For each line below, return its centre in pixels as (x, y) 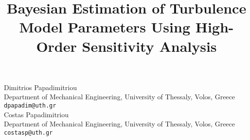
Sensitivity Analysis (149, 46)
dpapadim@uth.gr (30, 105)
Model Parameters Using (105, 27)
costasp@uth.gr (28, 132)
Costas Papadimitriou (36, 114)
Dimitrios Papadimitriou (40, 87)
